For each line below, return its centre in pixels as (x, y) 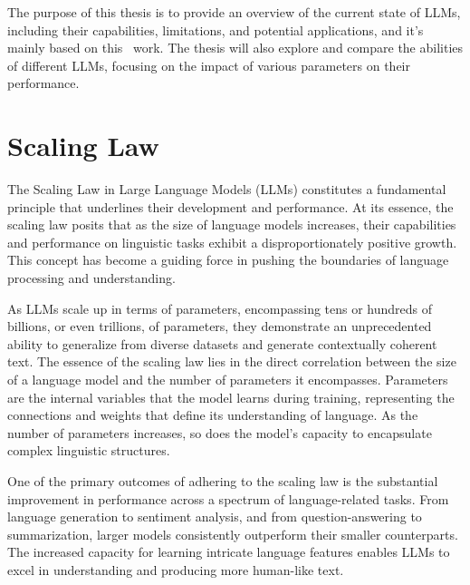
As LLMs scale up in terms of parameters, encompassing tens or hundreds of (220, 308)
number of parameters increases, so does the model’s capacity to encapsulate (220, 432)
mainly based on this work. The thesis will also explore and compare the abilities (235, 48)
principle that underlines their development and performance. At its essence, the (230, 206)
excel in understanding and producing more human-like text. (176, 569)
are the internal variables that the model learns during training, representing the (231, 397)
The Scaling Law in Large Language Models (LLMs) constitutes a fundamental (227, 189)
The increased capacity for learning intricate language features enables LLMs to (229, 552)
